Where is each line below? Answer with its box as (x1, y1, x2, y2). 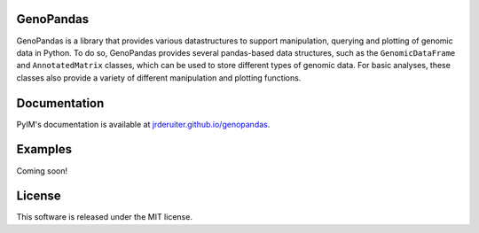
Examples (16, 142, 73, 157)
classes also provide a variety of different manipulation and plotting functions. (16, 72, 302, 83)
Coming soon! (16, 165, 68, 176)
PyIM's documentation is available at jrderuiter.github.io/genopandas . (16, 119, 271, 129)
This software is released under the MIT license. (16, 212, 192, 222)
